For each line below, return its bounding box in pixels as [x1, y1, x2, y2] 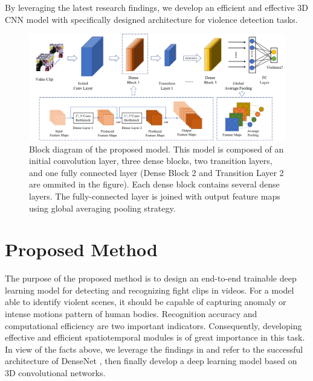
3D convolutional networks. [5, 367, 106, 379]
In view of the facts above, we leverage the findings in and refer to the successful [5, 342, 303, 355]
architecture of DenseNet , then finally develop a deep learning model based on [5, 354, 297, 367]
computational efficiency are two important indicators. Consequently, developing [5, 319, 302, 332]
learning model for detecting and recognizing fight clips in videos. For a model [5, 283, 294, 296]
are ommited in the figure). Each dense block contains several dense [29, 178, 280, 190]
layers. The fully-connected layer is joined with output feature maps [29, 189, 280, 202]
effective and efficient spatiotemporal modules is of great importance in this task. [5, 331, 305, 344]
